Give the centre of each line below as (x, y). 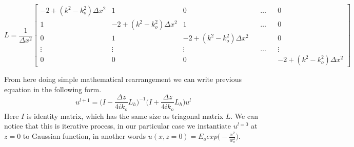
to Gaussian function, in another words (84, 136)
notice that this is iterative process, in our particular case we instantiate (118, 126)
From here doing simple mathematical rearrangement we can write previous (123, 79)
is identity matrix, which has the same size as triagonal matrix (125, 115)
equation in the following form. (53, 89)
